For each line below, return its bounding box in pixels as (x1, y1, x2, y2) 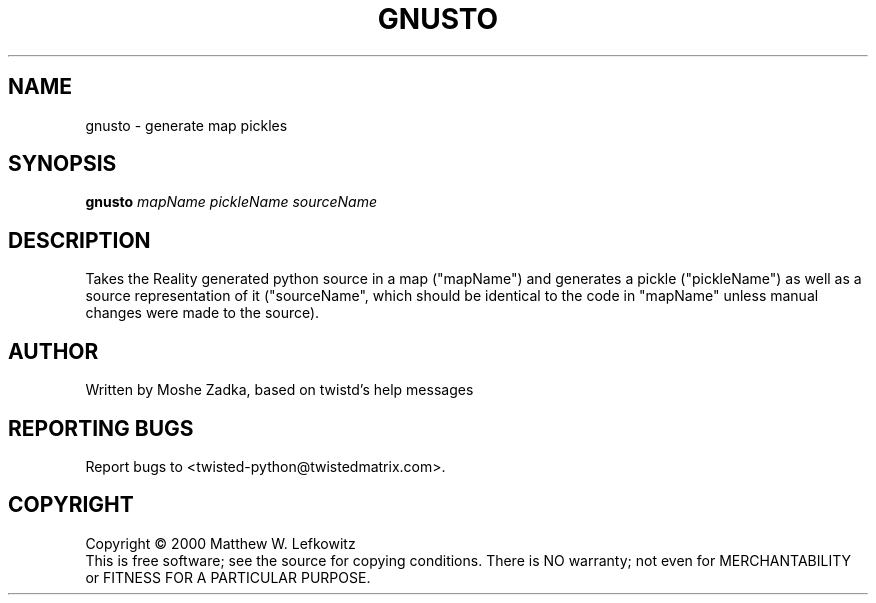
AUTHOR (8, 338, 99, 364)
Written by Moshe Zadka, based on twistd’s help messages (85, 381, 474, 399)
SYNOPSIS (8, 151, 117, 177)
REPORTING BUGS (8, 415, 194, 441)
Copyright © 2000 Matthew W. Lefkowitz (85, 534, 356, 552)
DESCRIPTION (8, 227, 151, 253)
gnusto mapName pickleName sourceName (85, 193, 378, 211)
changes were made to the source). (85, 304, 320, 322)
